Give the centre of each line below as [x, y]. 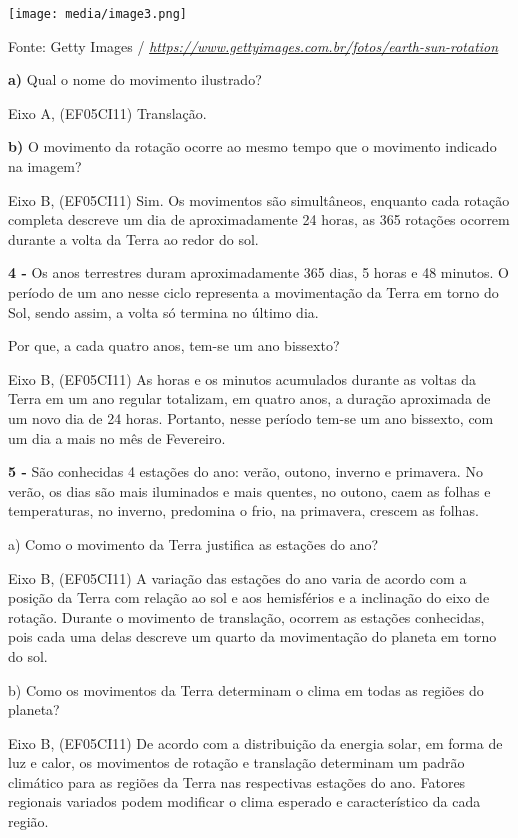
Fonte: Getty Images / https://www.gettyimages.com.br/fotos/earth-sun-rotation [253, 45]
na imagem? [45, 166]
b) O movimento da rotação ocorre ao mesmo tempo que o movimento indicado [252, 146]
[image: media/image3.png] [97, 14]
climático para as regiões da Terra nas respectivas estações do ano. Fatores [237, 781]
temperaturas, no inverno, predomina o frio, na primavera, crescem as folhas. [243, 510]
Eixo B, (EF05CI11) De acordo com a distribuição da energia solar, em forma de [255, 742]
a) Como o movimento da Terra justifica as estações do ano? [193, 543]
